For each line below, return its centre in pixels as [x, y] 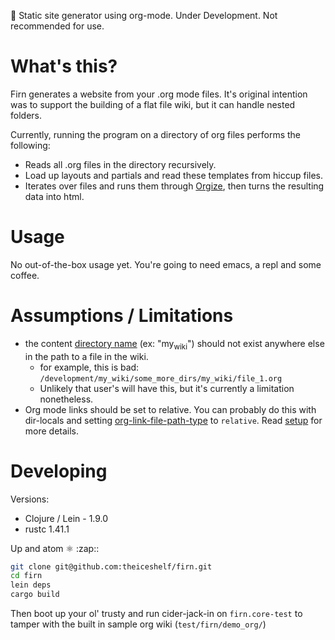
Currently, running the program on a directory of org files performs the [155, 134]
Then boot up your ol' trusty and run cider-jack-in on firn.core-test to [156, 614]
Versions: [30, 499]
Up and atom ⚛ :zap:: [55, 548]
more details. [52, 431]
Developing [59, 471]
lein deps [31, 585]
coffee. [25, 275]
